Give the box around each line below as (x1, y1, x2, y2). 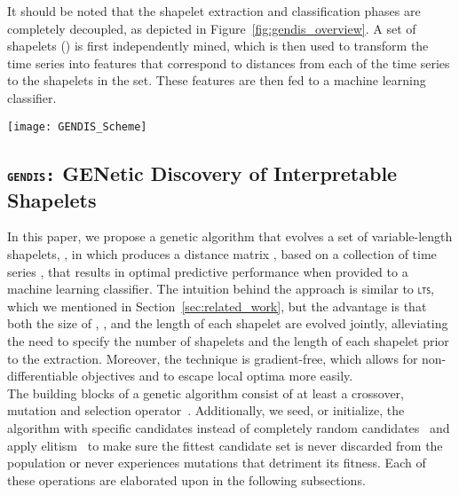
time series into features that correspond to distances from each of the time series (7, 53, 450, 72)
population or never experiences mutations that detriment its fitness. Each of (7, 453, 426, 472)
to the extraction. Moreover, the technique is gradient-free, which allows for (7, 349, 418, 367)
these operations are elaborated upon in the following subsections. (7, 470, 366, 489)
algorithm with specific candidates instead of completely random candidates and (7, 418, 450, 436)
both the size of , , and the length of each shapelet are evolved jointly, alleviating (7, 314, 448, 333)
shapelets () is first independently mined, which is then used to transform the (7, 36, 429, 55)
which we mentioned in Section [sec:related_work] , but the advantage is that (7, 296, 427, 315)
